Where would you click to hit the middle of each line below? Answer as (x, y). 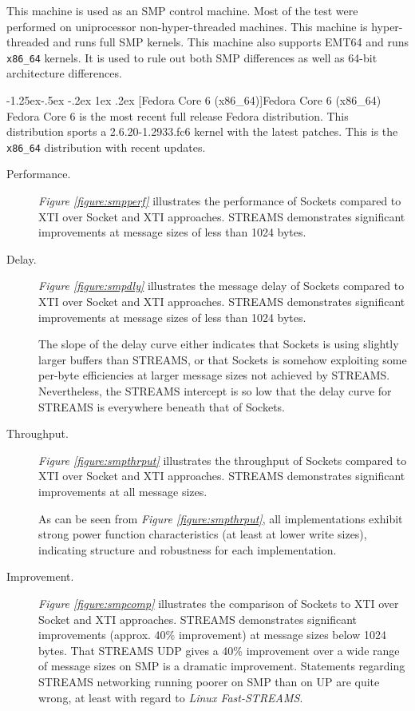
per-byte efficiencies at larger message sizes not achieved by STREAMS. (214, 375)
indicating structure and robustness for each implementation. (188, 549)
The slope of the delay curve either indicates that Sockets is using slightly (219, 344)
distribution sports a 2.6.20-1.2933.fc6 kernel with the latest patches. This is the (202, 131)
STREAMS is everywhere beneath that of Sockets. (162, 406)
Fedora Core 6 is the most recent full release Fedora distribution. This (178, 115)
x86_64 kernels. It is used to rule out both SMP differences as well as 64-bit (192, 57)
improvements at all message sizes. (123, 491)
